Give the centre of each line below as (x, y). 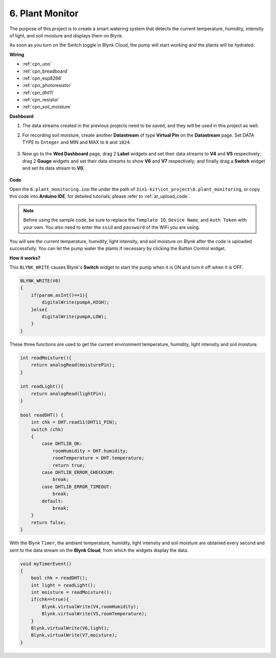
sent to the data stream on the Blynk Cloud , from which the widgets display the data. (99, 550)
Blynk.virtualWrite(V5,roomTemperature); (94, 614)
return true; (69, 465)
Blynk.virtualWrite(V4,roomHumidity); (90, 607)
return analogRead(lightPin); (69, 393)
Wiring (17, 54)
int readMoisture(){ (46, 358)
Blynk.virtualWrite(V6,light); (70, 628)
